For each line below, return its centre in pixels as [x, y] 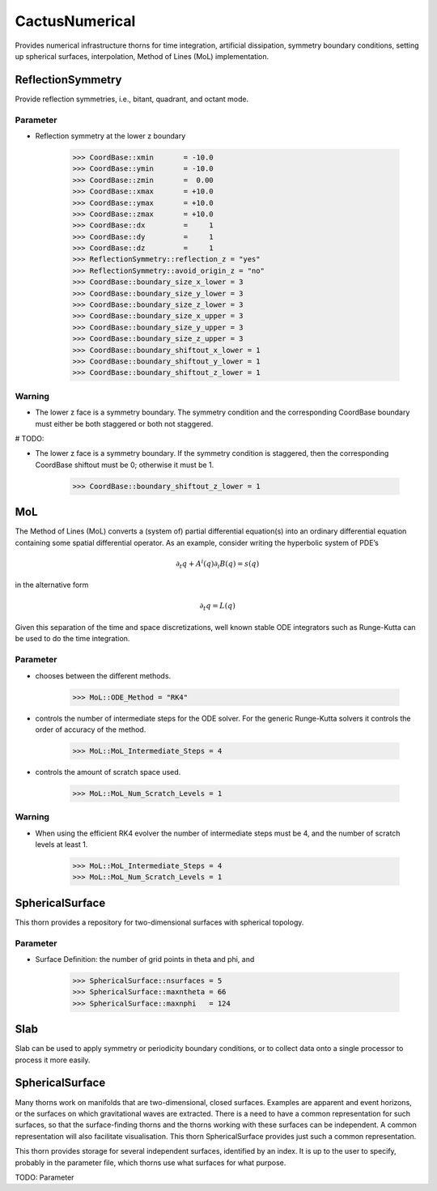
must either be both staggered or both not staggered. [124, 423]
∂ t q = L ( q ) [218, 607]
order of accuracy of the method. [91, 729]
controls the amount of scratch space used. [108, 772]
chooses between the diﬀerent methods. [103, 675]
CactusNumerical [75, 21]
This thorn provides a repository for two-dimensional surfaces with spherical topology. [159, 922]
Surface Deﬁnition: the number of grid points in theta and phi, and [145, 959]
